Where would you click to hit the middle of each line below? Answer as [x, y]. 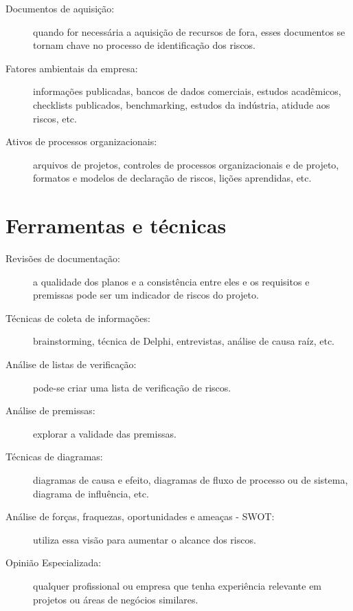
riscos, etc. [55, 118]
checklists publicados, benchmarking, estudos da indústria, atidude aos [182, 104]
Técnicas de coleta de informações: [78, 318]
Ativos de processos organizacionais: [81, 141]
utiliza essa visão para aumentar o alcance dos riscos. [145, 539]
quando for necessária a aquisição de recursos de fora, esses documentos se [189, 31]
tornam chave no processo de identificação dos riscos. [145, 45]
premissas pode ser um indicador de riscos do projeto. [146, 295]
